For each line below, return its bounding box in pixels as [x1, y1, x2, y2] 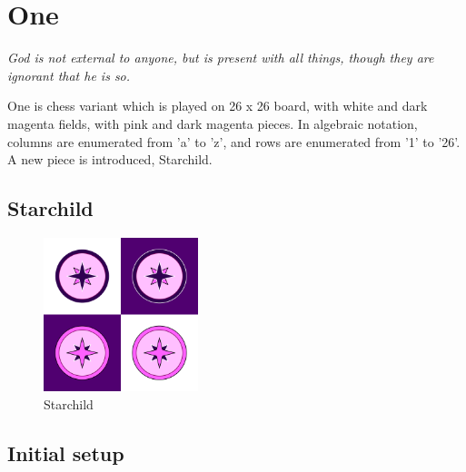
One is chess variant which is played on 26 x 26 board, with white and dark [7, 96, 428, 115]
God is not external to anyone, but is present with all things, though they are [7, 48, 434, 67]
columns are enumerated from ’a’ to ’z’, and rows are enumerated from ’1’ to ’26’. [7, 132, 461, 151]
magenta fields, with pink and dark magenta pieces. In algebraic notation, [7, 113, 418, 133]
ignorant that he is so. [7, 65, 131, 84]
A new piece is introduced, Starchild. [7, 150, 213, 169]
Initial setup [7, 439, 124, 467]
